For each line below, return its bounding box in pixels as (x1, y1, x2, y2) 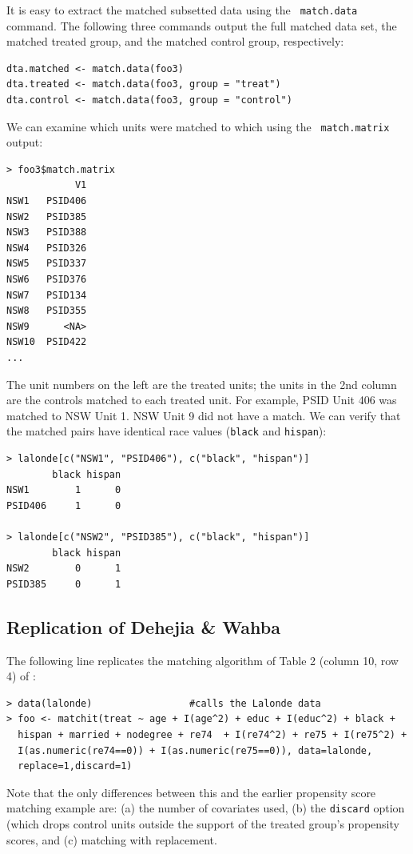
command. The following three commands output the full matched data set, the (6, 17, 397, 34)
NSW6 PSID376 (6, 274, 87, 286)
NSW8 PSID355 (6, 305, 87, 317)
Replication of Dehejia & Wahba (6, 614, 280, 639)
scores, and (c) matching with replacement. (6, 831, 217, 848)
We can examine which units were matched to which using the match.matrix (6, 118, 390, 134)
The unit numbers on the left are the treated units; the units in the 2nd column (6, 375, 397, 392)
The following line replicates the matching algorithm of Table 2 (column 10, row (6, 652, 399, 668)
